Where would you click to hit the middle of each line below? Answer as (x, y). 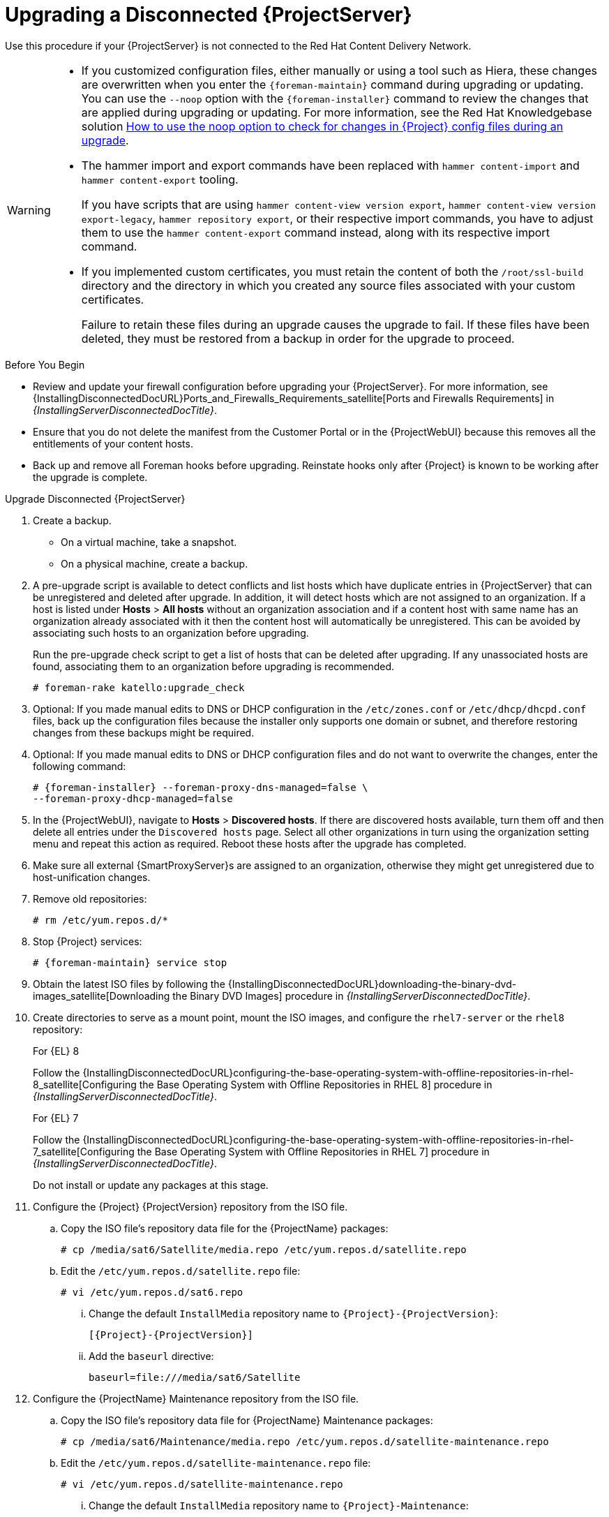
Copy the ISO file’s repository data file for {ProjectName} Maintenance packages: (247, 1420)
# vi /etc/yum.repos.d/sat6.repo (152, 1292)
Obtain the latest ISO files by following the (129, 984)
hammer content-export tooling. (160, 179)
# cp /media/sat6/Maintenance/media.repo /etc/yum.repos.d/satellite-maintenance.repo (305, 1441)
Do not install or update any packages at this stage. (151, 1185)
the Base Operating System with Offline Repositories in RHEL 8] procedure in (316, 1084)
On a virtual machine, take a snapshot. (149, 542)
